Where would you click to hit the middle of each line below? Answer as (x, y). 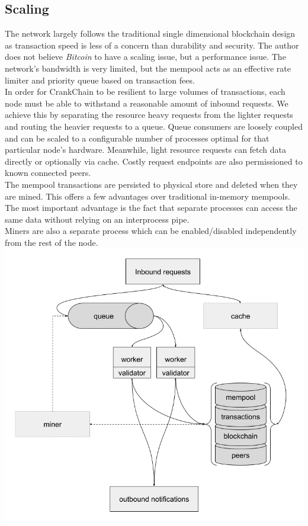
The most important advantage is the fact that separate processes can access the (151, 208)
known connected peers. (48, 173)
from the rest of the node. (52, 242)
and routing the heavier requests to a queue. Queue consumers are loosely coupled (154, 126)
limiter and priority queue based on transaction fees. (100, 80)
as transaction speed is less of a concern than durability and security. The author (152, 45)
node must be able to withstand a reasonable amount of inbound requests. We (147, 103)
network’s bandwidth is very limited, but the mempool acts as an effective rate (148, 68)
